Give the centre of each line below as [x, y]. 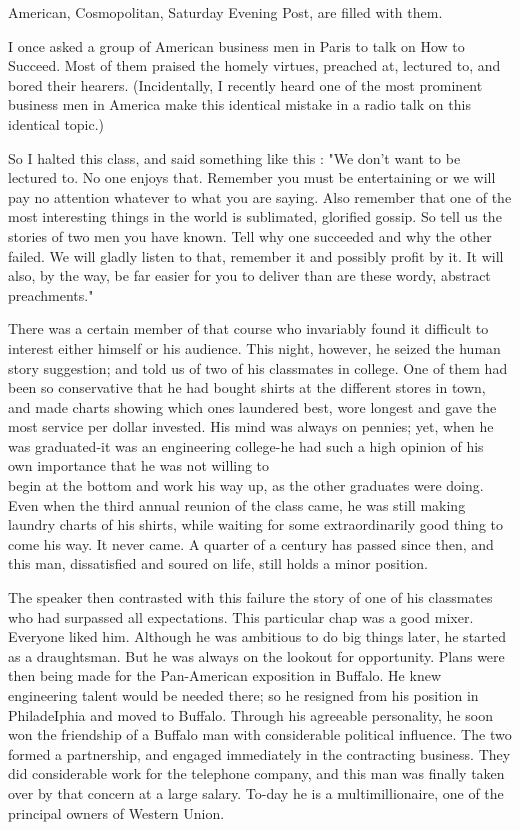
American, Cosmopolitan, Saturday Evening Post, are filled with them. [225, 12]
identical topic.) [56, 123]
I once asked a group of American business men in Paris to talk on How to [236, 45]
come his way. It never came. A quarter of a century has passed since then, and [251, 543]
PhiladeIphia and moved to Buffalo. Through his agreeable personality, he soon [250, 714]
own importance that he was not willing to [139, 465]
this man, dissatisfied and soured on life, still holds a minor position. [218, 563]
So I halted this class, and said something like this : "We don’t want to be [234, 157]
